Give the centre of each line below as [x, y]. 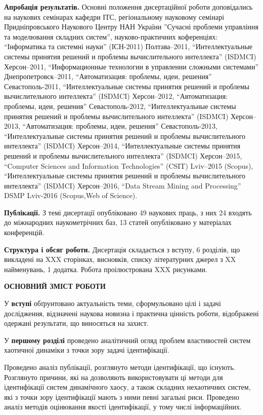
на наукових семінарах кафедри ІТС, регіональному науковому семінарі [114, 16]
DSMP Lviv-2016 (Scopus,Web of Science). [71, 195]
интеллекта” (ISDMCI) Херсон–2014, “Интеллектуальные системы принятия [122, 146]
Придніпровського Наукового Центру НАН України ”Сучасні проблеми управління [131, 27]
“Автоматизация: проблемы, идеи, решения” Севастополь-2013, [120, 126]
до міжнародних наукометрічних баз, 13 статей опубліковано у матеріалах [118, 222]
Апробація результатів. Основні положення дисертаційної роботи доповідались [128, 7]
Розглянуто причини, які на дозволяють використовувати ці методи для [114, 377]
